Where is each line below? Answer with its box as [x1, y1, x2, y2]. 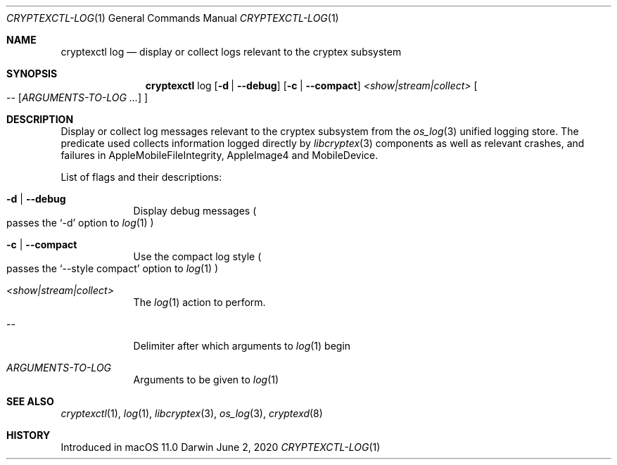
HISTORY [6, 429, 51, 441]
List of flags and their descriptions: [61, 171, 222, 183]
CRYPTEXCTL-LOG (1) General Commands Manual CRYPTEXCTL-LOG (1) [6, 12, 339, 24]
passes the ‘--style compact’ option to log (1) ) [6, 262, 219, 274]
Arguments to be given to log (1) [133, 374, 279, 386]
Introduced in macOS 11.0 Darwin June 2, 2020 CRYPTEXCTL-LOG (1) [61, 441, 381, 453]
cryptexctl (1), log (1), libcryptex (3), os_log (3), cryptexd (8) [61, 407, 323, 419]
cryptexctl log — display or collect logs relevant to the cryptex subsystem [61, 46, 402, 58]
